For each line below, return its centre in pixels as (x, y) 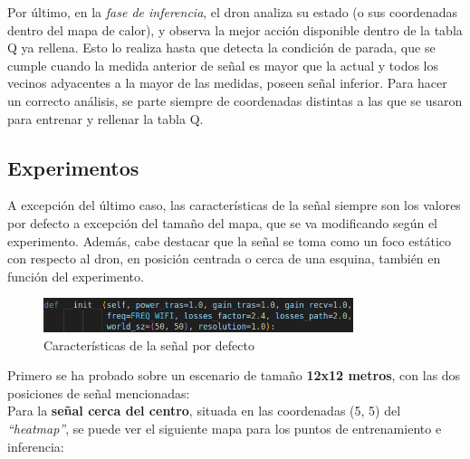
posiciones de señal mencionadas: (99, 392)
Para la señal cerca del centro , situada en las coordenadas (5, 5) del (204, 411)
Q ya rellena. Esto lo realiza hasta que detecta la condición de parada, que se (221, 48)
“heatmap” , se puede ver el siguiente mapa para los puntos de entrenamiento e (225, 429)
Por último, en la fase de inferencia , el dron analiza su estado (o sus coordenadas (233, 12)
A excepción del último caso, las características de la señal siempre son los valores (234, 205)
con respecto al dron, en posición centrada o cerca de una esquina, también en (224, 258)
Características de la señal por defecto (149, 344)
